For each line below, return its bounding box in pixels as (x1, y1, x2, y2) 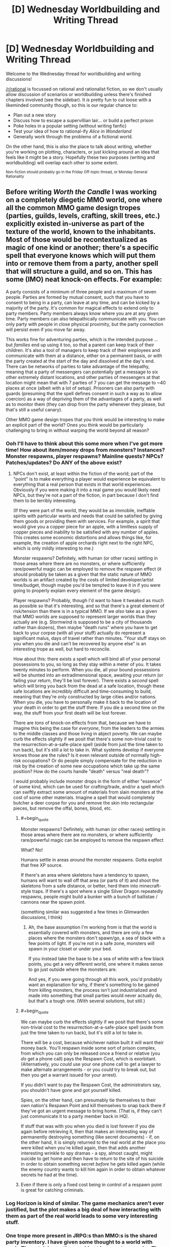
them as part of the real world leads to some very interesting (6, 1212, 158, 1219)
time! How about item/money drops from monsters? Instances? (6, 446, 165, 453)
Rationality (6, 174, 24, 179)
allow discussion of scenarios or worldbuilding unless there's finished (6, 91, 152, 97)
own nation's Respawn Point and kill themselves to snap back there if (20, 1102, 166, 1108)
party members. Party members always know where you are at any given (6, 310, 159, 316)
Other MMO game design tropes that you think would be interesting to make (6, 416, 165, 423)
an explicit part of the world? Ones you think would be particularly (6, 422, 144, 428)
